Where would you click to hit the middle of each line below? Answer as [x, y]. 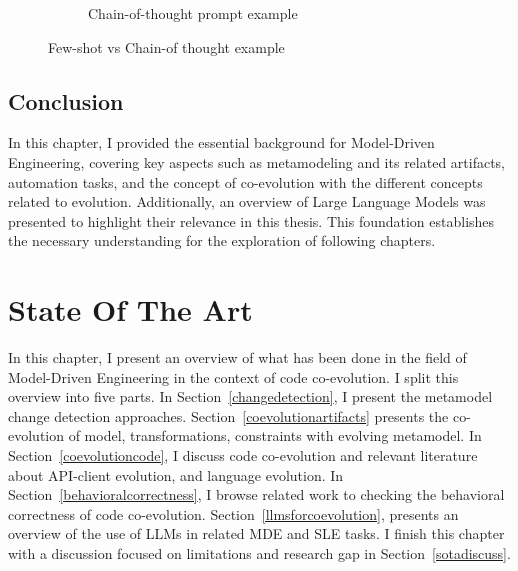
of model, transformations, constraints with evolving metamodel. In [275, 435]
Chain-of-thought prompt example [193, 13]
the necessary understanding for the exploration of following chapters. [222, 240]
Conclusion [66, 100]
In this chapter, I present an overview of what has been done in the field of [237, 357]
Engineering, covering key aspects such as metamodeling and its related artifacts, [257, 161]
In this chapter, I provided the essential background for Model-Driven [221, 142]
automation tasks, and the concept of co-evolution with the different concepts [245, 181]
